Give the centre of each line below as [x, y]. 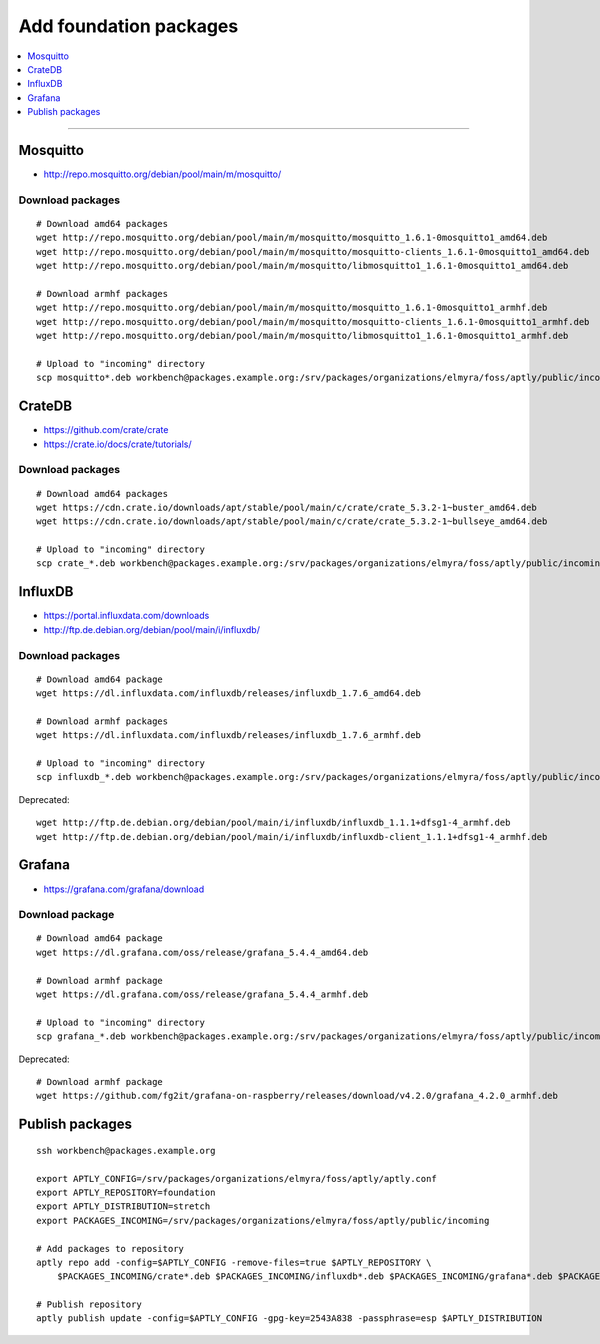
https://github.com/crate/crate [106, 430]
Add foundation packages [128, 26]
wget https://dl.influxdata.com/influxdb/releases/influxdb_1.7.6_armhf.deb [229, 735]
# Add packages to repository [110, 1248]
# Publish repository [89, 1304]
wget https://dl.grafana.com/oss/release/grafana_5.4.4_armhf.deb [202, 994]
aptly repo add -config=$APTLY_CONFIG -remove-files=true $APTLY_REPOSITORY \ [234, 1262]
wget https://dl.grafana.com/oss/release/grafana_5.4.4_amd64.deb [202, 952]
